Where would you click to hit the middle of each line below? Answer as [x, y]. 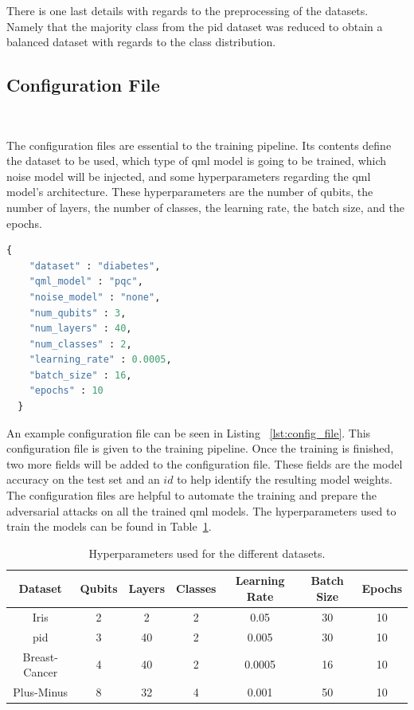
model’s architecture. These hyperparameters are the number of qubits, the [190, 192]
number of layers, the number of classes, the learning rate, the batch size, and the [205, 207]
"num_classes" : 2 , [80, 344]
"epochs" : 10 [66, 391]
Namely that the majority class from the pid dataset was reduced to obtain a [195, 26]
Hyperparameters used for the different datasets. [207, 553]
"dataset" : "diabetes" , [95, 266]
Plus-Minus [41, 691]
